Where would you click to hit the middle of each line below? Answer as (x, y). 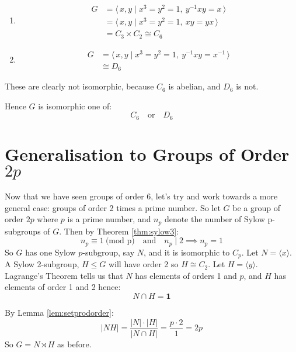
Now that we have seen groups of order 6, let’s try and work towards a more (141, 196)
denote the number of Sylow (215, 219)
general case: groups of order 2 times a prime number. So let (113, 207)
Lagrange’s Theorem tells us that (64, 275)
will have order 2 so (143, 264)
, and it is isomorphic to (187, 252)
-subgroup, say (109, 252)
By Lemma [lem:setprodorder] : (59, 312)
